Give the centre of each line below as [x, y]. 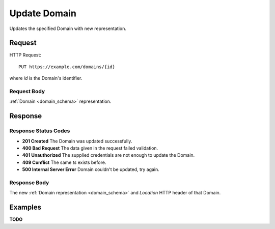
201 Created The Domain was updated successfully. [77, 141]
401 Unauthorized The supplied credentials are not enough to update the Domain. [108, 155]
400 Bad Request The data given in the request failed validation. [90, 148]
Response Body [29, 182]
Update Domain [43, 13]
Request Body [27, 91]
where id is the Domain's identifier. [46, 78]
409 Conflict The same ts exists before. [64, 162]
